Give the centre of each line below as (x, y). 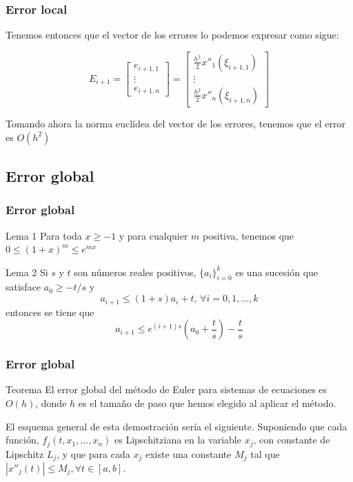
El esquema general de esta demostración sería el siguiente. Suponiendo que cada (176, 426)
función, (22, 440)
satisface (23, 287)
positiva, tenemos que (249, 235)
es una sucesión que (277, 272)
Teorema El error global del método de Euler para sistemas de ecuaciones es (167, 389)
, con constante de (292, 440)
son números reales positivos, (135, 272)
